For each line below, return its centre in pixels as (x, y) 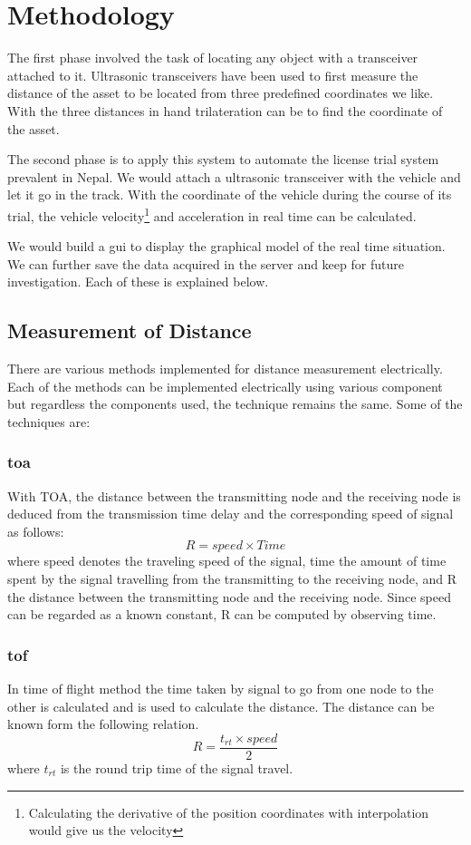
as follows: (36, 531)
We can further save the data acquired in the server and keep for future (206, 263)
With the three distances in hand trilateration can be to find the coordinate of (225, 110)
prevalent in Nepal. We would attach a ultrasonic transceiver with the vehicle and (234, 176)
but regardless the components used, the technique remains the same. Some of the (235, 404)
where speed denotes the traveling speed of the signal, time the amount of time (227, 561)
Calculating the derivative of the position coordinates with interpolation (229, 812)
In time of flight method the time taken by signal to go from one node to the (221, 689)
